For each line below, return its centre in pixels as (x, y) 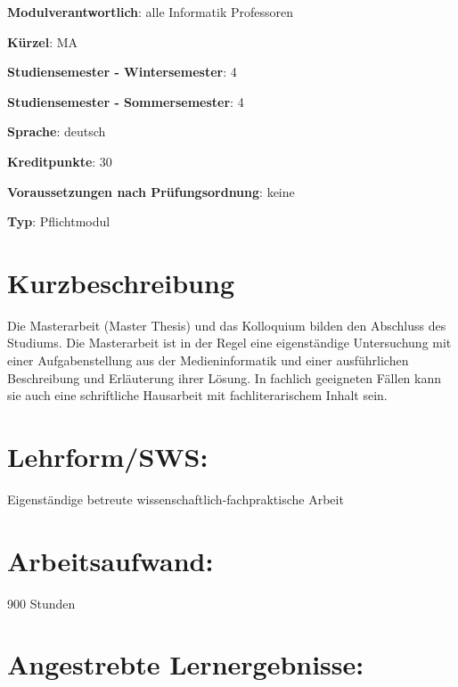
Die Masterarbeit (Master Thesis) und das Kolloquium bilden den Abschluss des (227, 325)
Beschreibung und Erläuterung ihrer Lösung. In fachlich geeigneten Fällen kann (225, 377)
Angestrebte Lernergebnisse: (186, 664)
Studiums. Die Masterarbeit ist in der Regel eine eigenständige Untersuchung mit (229, 343)
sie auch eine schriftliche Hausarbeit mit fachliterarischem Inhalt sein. (197, 395)
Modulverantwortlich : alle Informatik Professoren (150, 12)
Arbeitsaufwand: (110, 560)
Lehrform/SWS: (108, 457)
